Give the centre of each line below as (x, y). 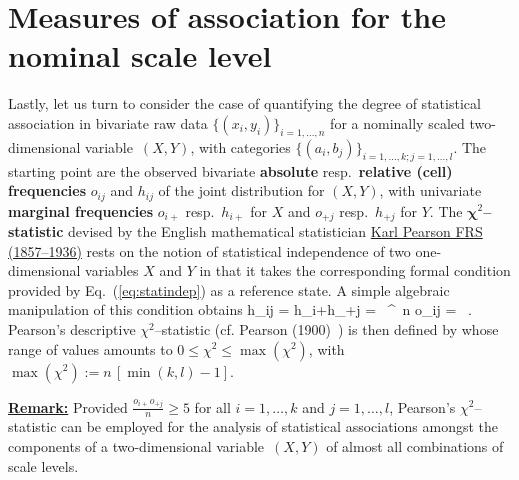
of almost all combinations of (415, 445)
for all (212, 406)
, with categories (240, 146)
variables (112, 270)
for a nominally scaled (397, 122)
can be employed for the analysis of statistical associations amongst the (279, 426)
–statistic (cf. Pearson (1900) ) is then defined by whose (326, 328)
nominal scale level (140, 55)
